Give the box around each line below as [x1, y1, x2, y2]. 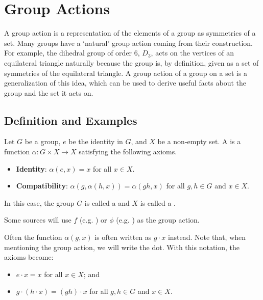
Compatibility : [16, 180, 68, 191]
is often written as [94, 232, 152, 242]
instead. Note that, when [168, 232, 246, 242]
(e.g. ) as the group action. [116, 214, 200, 225]
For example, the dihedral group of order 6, [4, 47, 140, 58]
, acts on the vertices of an [151, 47, 234, 58]
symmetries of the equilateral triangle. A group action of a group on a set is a [4, 67, 248, 78]
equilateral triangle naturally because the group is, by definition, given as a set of [4, 57, 259, 68]
